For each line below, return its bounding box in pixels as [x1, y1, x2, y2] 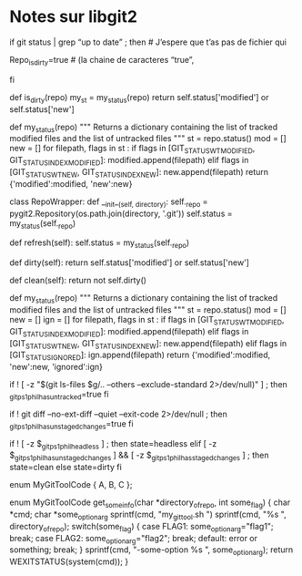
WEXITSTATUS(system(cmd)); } [9, 556, 129, 567]
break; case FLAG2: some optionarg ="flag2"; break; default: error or [9, 532, 257, 546]
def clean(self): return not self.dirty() [9, 275, 147, 286]
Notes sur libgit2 [9, 6, 138, 27]
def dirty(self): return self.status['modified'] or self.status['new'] [9, 257, 250, 268]
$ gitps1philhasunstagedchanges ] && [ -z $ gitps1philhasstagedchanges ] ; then [9, 449, 269, 463]
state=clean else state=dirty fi [9, 462, 123, 473]
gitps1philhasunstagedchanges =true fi [9, 417, 134, 431]
